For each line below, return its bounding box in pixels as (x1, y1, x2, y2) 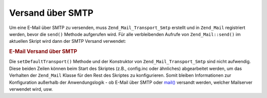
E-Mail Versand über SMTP (9, 48, 78, 55)
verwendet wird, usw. (9, 86, 53, 92)
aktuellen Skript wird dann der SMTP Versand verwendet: (9, 38, 126, 44)
